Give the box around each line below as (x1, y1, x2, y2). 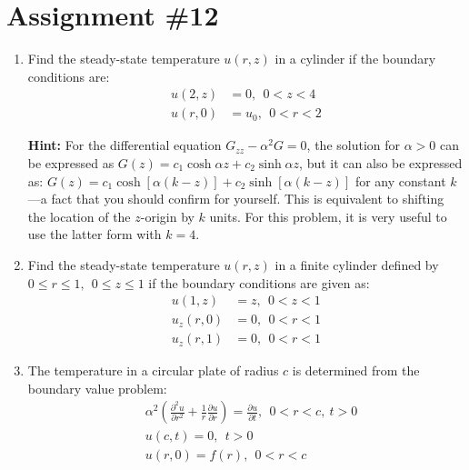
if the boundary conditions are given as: (148, 273, 370, 292)
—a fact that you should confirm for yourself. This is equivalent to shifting (27, 189, 444, 208)
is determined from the (292, 361, 420, 380)
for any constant (354, 171, 446, 190)
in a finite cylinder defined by (274, 255, 439, 274)
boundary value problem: (27, 378, 167, 397)
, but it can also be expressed (299, 153, 463, 172)
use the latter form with (27, 225, 162, 244)
